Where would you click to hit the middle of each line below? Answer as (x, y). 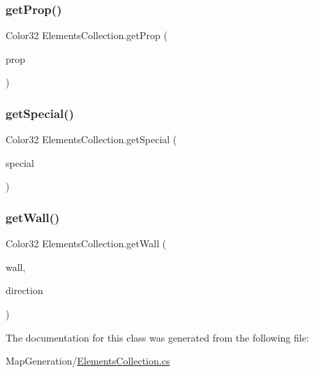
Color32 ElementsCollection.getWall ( (86, 243)
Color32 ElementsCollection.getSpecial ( (91, 139)
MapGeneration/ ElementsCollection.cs (88, 361)
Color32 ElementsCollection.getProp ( (87, 35)
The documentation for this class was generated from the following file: (157, 337)
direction (24, 290)
